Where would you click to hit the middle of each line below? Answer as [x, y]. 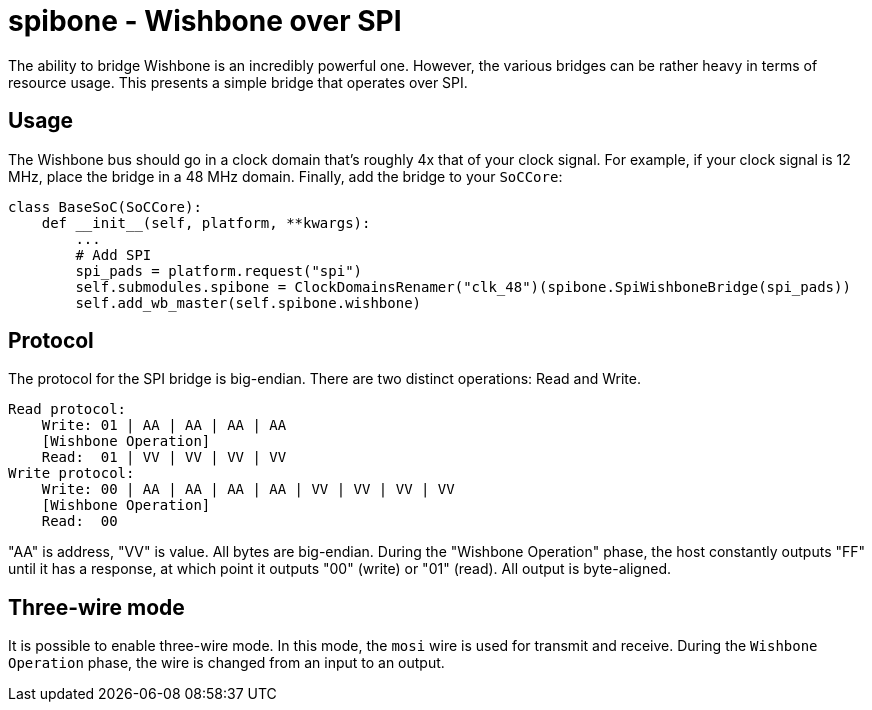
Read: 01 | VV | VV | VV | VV [164, 457]
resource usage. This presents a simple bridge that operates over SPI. [238, 82]
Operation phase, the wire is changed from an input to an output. [226, 663]
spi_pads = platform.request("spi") [219, 270]
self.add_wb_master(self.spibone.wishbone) [248, 302]
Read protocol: [67, 409]
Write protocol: [71, 473]
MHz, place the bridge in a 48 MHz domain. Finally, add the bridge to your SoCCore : [285, 176]
